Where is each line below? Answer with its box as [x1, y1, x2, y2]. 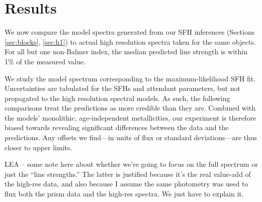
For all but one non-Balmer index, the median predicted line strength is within [5, 46, 247, 57]
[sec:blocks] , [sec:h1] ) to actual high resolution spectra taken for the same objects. [5, 36, 256, 47]
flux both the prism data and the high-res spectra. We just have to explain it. [5, 188, 244, 199]
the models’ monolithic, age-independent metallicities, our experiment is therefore [5, 112, 256, 123]
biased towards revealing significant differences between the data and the [5, 122, 229, 133]
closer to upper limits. [5, 142, 72, 152]
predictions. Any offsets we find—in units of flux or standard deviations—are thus [5, 132, 257, 143]
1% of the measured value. [5, 56, 86, 66]
